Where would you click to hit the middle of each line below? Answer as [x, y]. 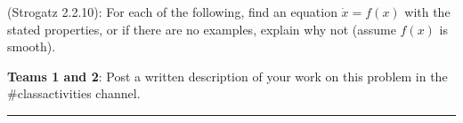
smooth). [32, 46]
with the [427, 12]
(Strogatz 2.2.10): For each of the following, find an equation [172, 12]
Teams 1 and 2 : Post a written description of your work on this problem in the [227, 76]
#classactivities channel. [74, 93]
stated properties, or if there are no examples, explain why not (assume [202, 29]
